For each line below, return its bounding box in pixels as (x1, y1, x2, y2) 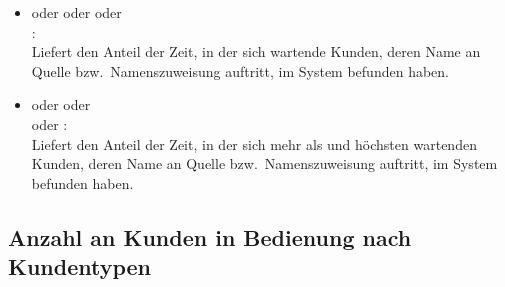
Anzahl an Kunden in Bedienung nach (8, 221, 412, 252)
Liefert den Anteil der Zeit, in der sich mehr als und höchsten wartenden (31, 133, 477, 154)
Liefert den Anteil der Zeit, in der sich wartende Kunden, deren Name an (31, 41, 481, 62)
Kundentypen (8, 251, 152, 282)
